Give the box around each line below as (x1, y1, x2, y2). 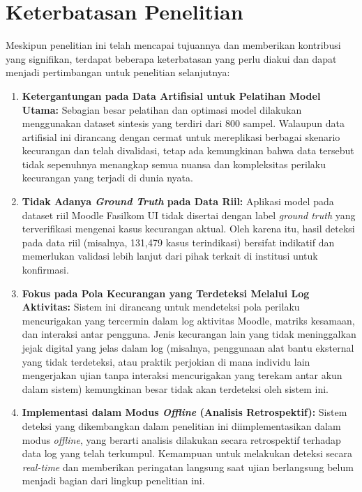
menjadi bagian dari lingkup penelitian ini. (22, 473, 205, 488)
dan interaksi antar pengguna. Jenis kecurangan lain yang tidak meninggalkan (22, 327, 356, 341)
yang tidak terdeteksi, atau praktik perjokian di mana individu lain (22, 354, 310, 368)
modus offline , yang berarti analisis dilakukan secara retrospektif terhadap (22, 432, 341, 447)
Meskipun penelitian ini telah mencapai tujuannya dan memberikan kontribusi (6, 38, 341, 52)
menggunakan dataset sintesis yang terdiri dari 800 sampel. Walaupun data (22, 116, 345, 131)
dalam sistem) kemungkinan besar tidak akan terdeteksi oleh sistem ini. (22, 381, 329, 396)
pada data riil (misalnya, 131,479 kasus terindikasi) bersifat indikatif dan (22, 234, 335, 249)
